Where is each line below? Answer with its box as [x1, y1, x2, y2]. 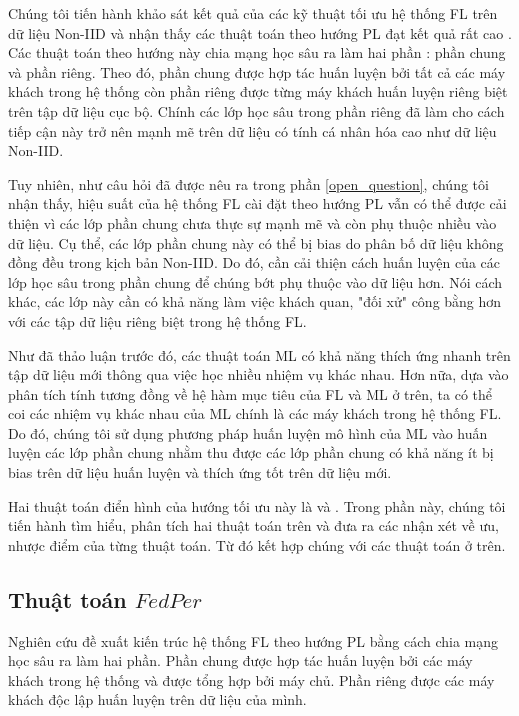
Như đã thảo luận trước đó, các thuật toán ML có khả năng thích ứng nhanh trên [8, 344, 511, 365]
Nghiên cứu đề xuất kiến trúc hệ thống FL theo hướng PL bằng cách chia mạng [8, 630, 499, 651]
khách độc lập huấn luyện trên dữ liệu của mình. [8, 689, 307, 710]
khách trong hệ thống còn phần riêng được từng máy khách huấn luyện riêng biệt [8, 81, 508, 102]
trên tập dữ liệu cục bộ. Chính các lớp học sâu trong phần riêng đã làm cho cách [8, 100, 505, 121]
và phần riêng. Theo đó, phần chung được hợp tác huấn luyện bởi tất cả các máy [8, 61, 506, 82]
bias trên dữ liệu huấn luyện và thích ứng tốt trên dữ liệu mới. [8, 462, 392, 483]
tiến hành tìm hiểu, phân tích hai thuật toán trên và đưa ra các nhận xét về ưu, [8, 515, 499, 536]
